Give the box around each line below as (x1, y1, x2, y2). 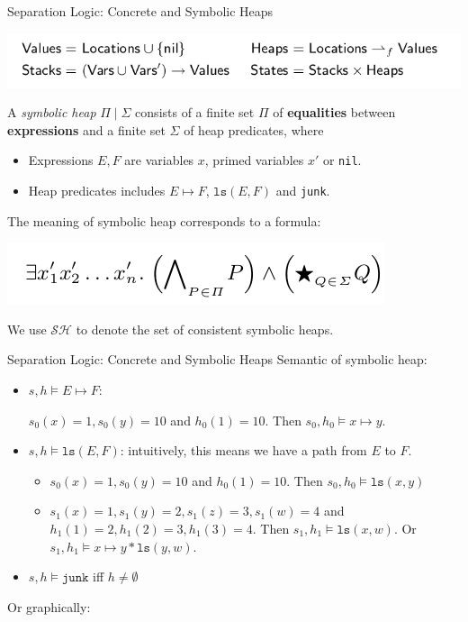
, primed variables (204, 151, 304, 169)
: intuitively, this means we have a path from (120, 441, 367, 460)
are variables (124, 151, 194, 169)
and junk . (275, 180, 330, 199)
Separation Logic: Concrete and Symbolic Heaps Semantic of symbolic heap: (7, 350, 427, 369)
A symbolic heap (7, 103, 96, 122)
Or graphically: (7, 597, 91, 616)
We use (7, 319, 47, 338)
